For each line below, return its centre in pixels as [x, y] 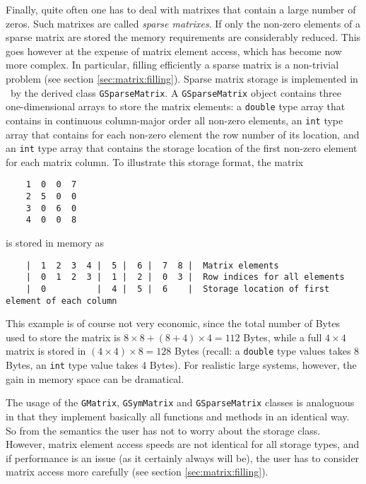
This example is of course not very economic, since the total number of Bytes [173, 323]
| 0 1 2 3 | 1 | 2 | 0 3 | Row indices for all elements [185, 277]
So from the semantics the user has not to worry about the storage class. [163, 430]
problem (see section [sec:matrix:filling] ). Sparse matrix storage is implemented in [182, 78]
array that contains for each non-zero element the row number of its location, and [183, 134]
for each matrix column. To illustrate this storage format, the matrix [155, 161]
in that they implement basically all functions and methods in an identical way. [178, 416]
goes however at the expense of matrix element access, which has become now [174, 51]
